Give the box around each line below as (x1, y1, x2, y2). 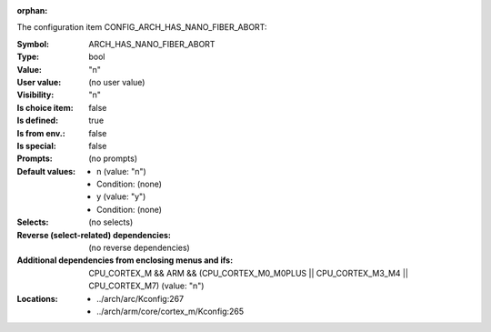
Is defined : (16, 115, 59, 126)
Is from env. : (16, 127, 65, 138)
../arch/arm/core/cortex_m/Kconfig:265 (96, 306, 245, 317)
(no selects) (88, 216, 134, 227)
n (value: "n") (96, 166, 147, 176)
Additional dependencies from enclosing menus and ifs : (16, 255, 234, 266)
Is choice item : (16, 102, 74, 113)
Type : (16, 51, 40, 63)
